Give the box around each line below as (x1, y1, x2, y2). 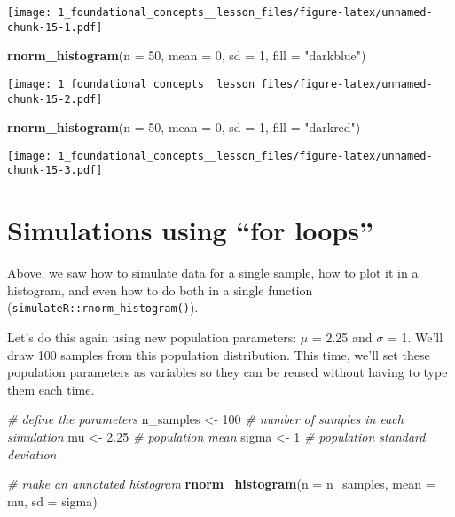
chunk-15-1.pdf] (7, 20, 103, 34)
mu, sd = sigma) (7, 491, 98, 510)
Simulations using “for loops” (7, 212, 373, 248)
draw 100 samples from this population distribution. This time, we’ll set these (7, 345, 430, 364)
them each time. (7, 380, 95, 398)
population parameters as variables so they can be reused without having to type (7, 363, 448, 381)
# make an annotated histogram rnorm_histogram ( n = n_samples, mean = (7, 474, 435, 493)
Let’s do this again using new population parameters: (7, 328, 297, 347)
